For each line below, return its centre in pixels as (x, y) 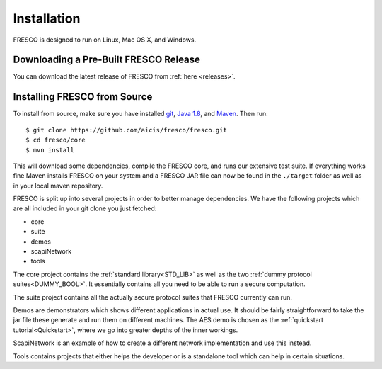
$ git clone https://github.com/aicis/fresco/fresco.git (127, 130)
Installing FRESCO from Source (83, 97)
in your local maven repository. (58, 186)
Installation (47, 18)
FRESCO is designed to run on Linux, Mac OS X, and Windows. (105, 40)
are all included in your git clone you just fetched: (85, 208)
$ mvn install (50, 150)
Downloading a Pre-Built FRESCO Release (107, 60)
